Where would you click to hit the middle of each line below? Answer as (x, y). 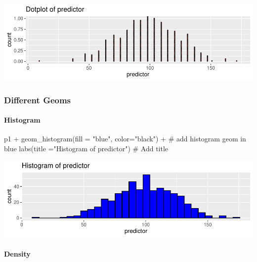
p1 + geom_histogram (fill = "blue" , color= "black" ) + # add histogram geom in (125, 139)
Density (17, 253)
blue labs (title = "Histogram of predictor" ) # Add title (86, 148)
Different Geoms (38, 100)
